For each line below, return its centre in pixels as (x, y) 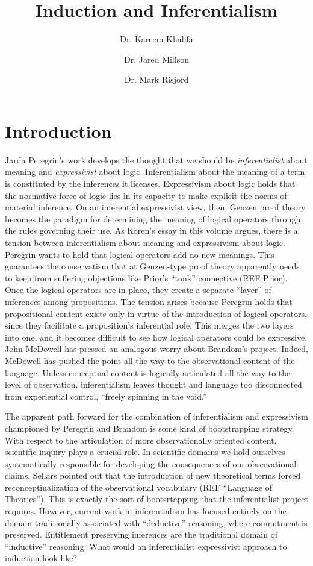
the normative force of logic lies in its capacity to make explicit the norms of (146, 195)
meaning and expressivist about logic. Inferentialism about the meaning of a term (155, 171)
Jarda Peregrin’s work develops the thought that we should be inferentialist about (156, 159)
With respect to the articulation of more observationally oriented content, (141, 440)
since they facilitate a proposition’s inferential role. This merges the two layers (149, 325)
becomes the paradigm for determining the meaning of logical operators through (153, 219)
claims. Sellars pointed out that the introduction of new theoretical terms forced (153, 475)
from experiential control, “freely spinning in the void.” (106, 396)
